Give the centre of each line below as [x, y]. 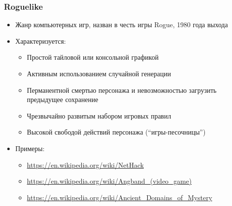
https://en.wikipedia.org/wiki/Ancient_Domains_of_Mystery [120, 197]
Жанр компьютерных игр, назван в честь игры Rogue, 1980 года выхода [122, 25]
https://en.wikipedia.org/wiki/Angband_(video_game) [109, 181]
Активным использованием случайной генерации [99, 73]
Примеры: [30, 148]
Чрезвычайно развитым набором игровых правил [99, 115]
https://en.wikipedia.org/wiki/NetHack [85, 164]
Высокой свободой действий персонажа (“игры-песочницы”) [116, 132]
